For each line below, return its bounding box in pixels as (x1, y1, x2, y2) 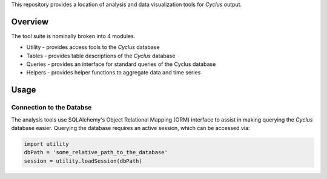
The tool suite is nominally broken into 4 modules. (11, 32, 136, 39)
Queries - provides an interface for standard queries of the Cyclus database (26, 60, 216, 68)
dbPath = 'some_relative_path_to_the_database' (24, 149, 168, 156)
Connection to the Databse (11, 103, 92, 112)
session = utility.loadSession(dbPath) (24, 157, 142, 164)
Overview (11, 16, 49, 27)
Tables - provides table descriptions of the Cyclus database (26, 52, 176, 59)
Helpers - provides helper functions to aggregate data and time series (26, 69, 201, 76)
